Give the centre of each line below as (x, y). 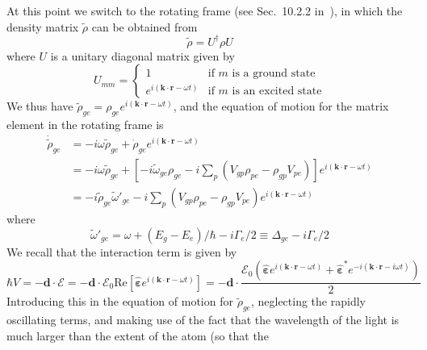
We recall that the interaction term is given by (122, 251)
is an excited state (277, 91)
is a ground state (274, 73)
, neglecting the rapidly (308, 301)
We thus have (40, 106)
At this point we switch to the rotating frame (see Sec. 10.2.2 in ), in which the (205, 10)
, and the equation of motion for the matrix (281, 106)
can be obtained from (144, 26)
